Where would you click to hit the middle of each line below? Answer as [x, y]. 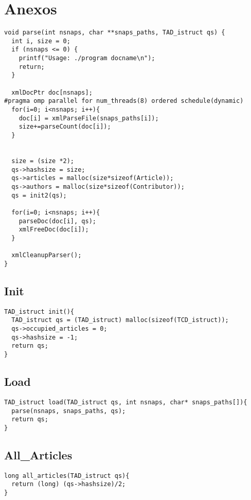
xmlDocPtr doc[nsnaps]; [52, 92]
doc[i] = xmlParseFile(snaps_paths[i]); [89, 118]
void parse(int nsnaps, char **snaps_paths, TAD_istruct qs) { [115, 33]
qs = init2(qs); [39, 195]
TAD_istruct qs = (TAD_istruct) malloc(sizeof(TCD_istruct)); [120, 320]
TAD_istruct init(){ [39, 311]
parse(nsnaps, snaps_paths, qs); [69, 411]
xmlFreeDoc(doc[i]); [54, 230]
